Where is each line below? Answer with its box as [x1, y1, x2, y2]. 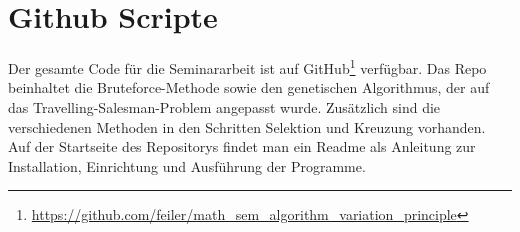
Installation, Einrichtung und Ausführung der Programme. [8, 155, 366, 176]
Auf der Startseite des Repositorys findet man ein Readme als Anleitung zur [8, 136, 476, 157]
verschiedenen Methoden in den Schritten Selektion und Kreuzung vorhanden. [8, 116, 486, 137]
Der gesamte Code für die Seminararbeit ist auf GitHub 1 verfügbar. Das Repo [8, 55, 487, 78]
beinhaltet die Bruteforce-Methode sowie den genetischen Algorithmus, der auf [8, 77, 490, 98]
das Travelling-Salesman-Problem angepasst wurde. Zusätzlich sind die [8, 96, 441, 117]
